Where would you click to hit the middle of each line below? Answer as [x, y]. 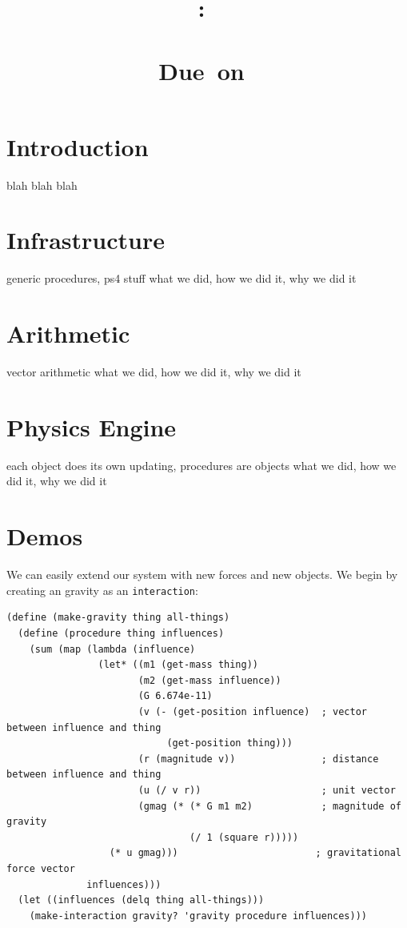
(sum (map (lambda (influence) [112, 649]
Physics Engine [92, 426]
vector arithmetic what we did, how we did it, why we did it [154, 372]
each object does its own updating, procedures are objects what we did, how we [202, 465]
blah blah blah [42, 185]
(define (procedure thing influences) [121, 633]
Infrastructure [86, 240]
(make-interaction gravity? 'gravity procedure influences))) [198, 916]
